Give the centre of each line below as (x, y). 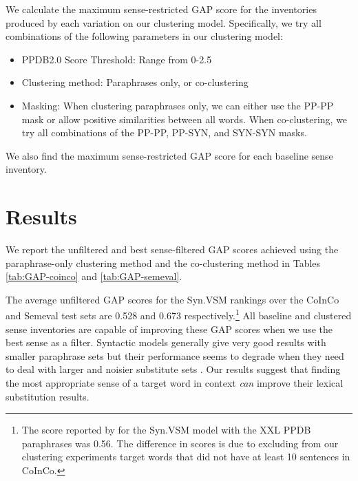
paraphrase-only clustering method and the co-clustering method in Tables (163, 263)
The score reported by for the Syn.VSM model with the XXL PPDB (166, 430)
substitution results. (48, 396)
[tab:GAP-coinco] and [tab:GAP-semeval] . (94, 276)
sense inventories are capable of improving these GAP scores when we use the (169, 329)
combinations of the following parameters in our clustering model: (144, 36)
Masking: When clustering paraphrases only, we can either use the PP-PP (178, 105)
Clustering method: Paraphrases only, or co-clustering (135, 82)
